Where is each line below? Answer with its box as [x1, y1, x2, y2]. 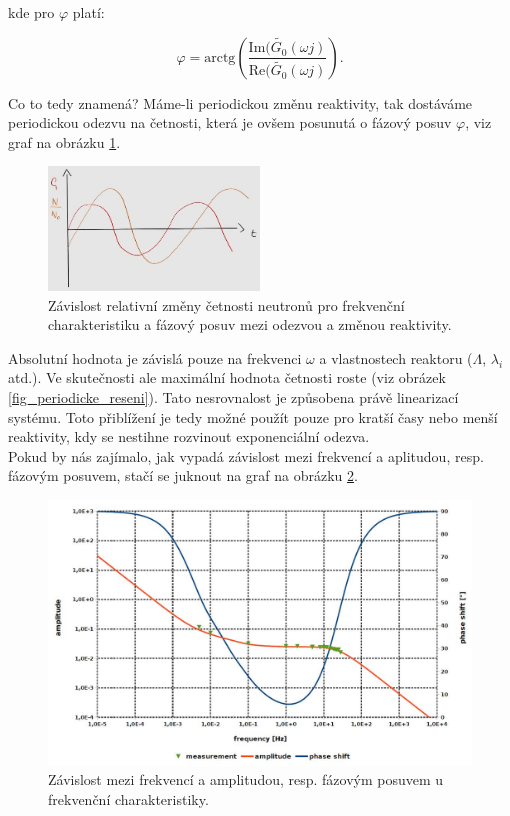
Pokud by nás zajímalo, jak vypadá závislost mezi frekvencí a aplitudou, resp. [8, 445, 484, 466]
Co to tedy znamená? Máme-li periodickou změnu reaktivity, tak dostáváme [8, 92, 473, 113]
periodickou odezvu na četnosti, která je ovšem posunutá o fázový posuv [8, 112, 452, 133]
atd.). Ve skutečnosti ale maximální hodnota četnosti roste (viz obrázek [8, 367, 446, 388]
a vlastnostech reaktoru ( [319, 347, 473, 368]
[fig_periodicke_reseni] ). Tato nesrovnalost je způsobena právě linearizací [8, 387, 459, 408]
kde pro [8, 2, 55, 22]
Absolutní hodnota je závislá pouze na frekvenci [8, 347, 302, 368]
